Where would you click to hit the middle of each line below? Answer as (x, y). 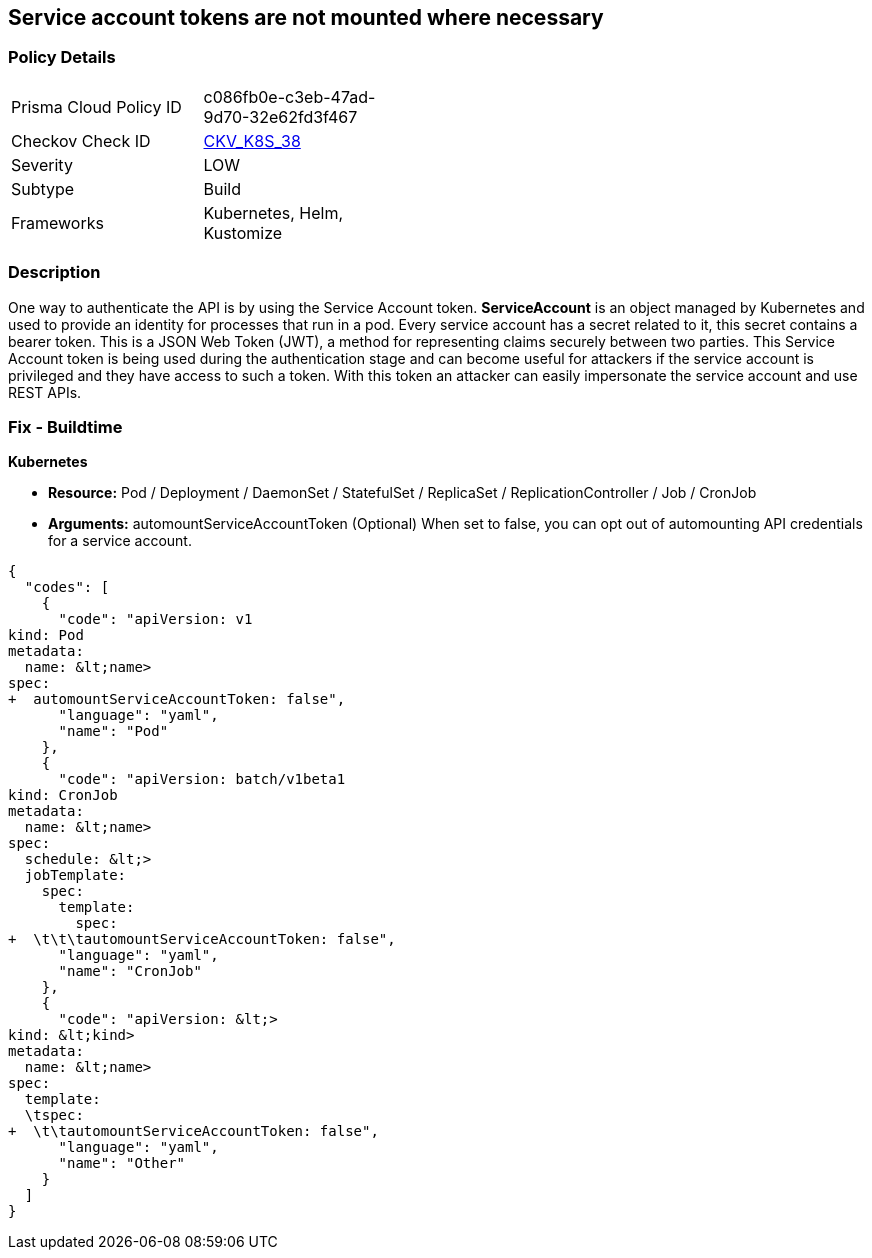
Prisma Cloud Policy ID (96, 106)
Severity (42, 164)
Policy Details (62, 57)
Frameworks (57, 222)
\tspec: (54, 1115)
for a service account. (120, 541)
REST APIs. (45, 392)
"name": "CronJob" (130, 971)
